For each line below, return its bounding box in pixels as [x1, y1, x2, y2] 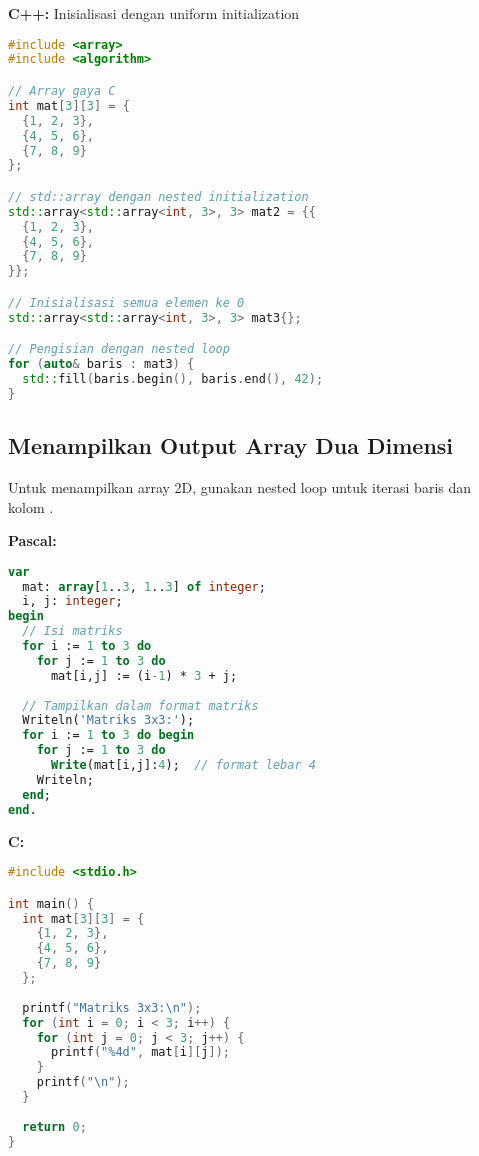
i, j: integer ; [22, 594, 123, 609]
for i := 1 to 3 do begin [22, 728, 195, 743]
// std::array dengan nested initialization [8, 189, 309, 204]
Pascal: [8, 530, 57, 551]
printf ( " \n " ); [36, 1075, 130, 1090]
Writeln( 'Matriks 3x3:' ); [22, 713, 195, 728]
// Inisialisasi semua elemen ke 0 [8, 295, 245, 310]
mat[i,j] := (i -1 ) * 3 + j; [50, 668, 238, 683]
